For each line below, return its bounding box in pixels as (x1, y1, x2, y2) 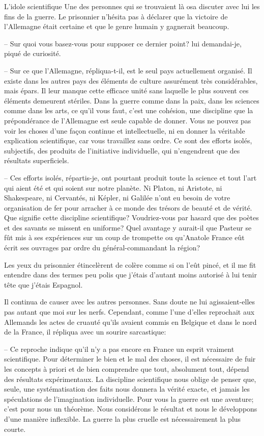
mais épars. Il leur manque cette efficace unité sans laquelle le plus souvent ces (4, 85, 249, 96)
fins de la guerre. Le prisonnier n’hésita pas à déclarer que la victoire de (4, 11, 228, 21)
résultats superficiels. (4, 155, 69, 166)
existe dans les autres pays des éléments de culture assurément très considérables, (4, 75, 258, 86)
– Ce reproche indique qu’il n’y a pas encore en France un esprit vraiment (4, 343, 234, 354)
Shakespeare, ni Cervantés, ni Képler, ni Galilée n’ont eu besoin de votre (4, 192, 230, 203)
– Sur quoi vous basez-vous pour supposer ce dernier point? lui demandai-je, (4, 38, 242, 48)
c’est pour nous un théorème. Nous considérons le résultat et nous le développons (4, 403, 257, 414)
